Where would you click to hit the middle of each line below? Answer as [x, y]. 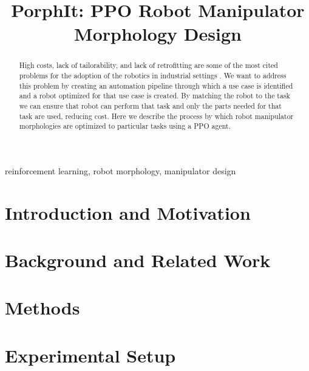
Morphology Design [158, 34]
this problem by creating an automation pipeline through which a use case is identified [156, 85]
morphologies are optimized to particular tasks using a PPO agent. [125, 126]
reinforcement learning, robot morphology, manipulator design [121, 170]
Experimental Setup [90, 355]
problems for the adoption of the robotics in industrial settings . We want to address [153, 76]
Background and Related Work [138, 260]
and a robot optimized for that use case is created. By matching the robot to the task [154, 96]
